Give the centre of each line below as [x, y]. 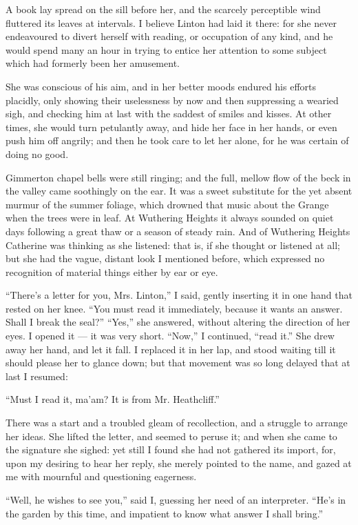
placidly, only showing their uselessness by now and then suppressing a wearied [172, 100]
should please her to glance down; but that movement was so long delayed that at [178, 363]
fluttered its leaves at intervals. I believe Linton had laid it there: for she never [171, 22]
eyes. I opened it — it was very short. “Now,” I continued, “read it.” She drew [170, 336]
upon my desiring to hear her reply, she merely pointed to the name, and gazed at [179, 463]
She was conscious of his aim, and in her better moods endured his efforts [161, 86]
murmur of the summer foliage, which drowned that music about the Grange [167, 204]
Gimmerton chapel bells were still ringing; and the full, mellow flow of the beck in [178, 177]
